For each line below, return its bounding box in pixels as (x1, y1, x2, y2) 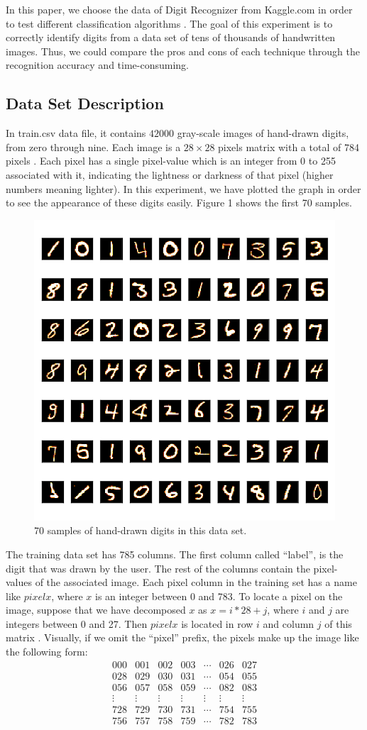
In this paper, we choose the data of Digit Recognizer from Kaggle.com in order (6, 2, 353, 16)
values (6, 575, 33, 590)
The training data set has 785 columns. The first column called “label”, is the (6, 546, 344, 561)
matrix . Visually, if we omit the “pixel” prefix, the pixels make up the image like (6, 630, 359, 645)
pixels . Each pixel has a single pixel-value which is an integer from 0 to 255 (6, 153, 336, 168)
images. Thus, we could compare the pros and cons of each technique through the (6, 43, 360, 58)
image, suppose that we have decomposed (6, 602, 186, 617)
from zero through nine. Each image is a (6, 139, 181, 154)
